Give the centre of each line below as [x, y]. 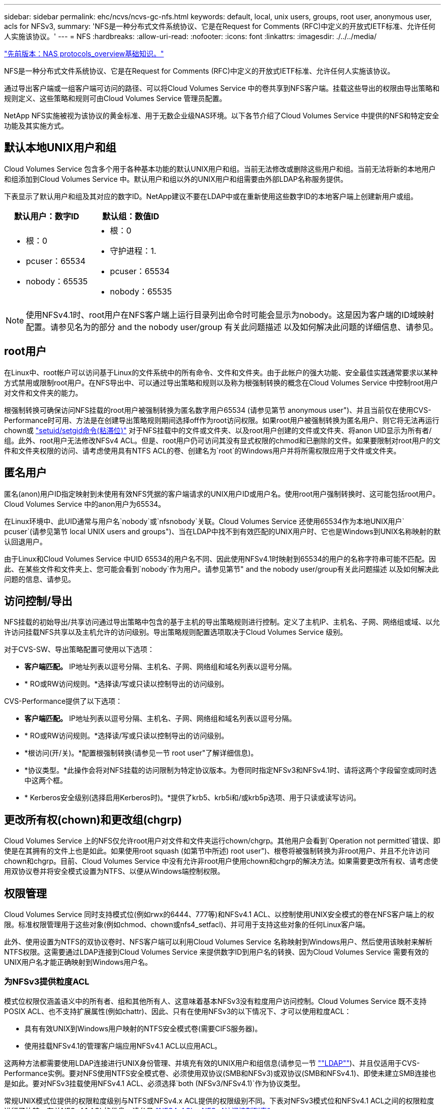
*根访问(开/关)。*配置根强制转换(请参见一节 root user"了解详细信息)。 [141, 753]
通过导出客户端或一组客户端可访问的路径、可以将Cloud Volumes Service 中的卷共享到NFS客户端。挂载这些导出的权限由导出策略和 [222, 88]
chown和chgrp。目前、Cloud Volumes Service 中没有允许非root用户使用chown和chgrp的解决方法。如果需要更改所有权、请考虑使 [221, 861]
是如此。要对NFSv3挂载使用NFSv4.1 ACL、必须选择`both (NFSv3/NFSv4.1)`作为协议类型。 [154, 1083]
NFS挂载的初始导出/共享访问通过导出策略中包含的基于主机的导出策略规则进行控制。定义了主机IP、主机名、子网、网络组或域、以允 [222, 622]
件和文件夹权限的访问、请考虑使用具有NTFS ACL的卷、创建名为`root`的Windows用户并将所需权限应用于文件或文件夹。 [202, 450]
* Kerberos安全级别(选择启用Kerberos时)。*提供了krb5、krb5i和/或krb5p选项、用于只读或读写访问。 [193, 798]
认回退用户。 [25, 541]
